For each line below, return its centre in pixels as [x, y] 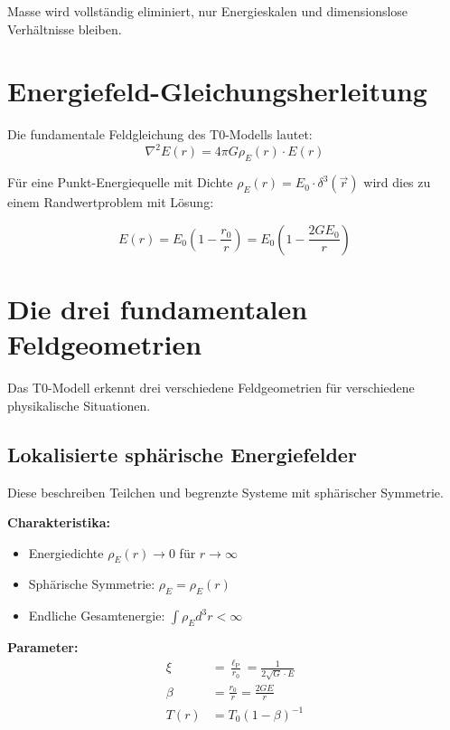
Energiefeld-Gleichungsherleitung [217, 91]
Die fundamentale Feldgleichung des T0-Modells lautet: [160, 134]
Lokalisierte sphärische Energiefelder [182, 454]
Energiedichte [66, 552]
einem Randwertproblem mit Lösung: [111, 202]
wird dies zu [397, 182]
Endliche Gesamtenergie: [97, 616]
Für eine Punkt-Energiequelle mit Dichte [120, 182]
